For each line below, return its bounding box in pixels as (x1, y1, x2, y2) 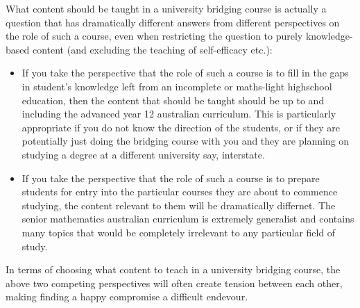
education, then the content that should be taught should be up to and (22, 92, 325, 107)
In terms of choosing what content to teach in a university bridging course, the (6, 262, 341, 277)
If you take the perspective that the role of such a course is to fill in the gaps (22, 65, 349, 80)
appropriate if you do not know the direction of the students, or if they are (22, 120, 340, 134)
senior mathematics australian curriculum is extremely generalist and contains (22, 211, 354, 226)
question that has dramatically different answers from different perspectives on (6, 15, 340, 29)
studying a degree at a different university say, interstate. (22, 147, 265, 161)
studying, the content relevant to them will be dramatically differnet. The (22, 197, 336, 212)
